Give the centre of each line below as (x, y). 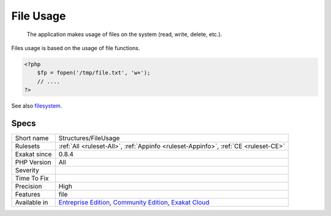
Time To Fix (32, 178)
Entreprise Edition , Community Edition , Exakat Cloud (134, 202)
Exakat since (33, 154)
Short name (32, 138)
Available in (32, 202)
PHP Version (33, 162)
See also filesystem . (37, 106)
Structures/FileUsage (89, 138)
